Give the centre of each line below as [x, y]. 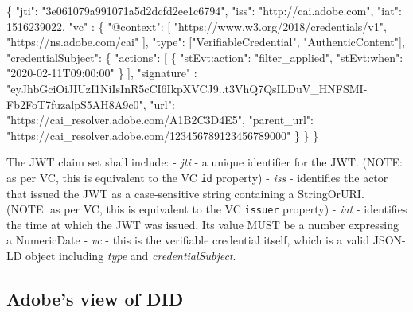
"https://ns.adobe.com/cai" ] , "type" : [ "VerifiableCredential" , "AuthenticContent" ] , [206, 42]
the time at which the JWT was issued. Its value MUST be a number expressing [203, 224]
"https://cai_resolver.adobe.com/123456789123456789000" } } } [163, 135]
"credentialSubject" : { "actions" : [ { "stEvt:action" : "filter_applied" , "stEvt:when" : [205, 57]
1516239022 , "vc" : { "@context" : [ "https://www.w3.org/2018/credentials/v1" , [197, 26]
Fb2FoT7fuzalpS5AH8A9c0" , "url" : [91, 104]
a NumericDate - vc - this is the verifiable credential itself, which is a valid [188, 240]
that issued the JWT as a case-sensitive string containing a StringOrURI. [185, 193]
